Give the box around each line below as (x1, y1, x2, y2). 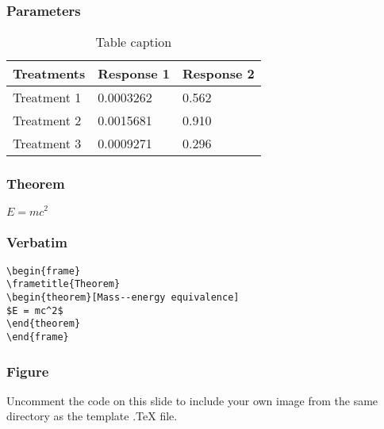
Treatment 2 (13, 111, 82, 130)
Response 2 (182, 64, 255, 83)
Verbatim (6, 232, 67, 252)
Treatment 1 (13, 88, 82, 107)
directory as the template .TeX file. (6, 408, 178, 424)
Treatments (13, 64, 86, 83)
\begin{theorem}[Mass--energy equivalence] (6, 292, 240, 304)
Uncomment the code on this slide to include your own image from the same (6, 392, 378, 408)
